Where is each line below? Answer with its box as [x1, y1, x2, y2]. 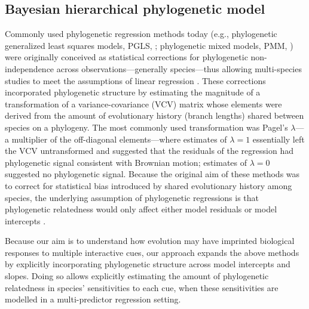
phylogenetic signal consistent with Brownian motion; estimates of [5, 156, 247, 168]
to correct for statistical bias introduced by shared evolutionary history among [5, 179, 292, 191]
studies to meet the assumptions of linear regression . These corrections [5, 74, 266, 86]
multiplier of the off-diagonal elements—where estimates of [11, 132, 227, 145]
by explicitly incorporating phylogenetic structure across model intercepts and [5, 258, 290, 270]
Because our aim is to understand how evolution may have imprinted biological [5, 234, 295, 247]
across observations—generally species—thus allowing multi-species [56, 62, 302, 75]
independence [5, 62, 54, 75]
